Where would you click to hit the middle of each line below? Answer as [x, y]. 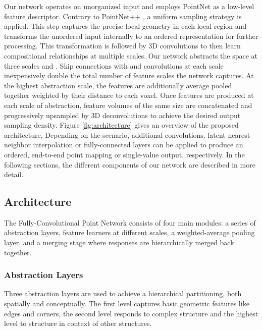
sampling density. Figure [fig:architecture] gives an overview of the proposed [121, 125]
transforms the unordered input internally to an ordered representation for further [131, 36]
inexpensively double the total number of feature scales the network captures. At [129, 75]
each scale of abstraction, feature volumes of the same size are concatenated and [128, 105]
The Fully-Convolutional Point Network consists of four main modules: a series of [130, 222]
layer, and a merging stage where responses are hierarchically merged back [119, 242]
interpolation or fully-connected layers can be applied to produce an [138, 145]
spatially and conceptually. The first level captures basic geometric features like [127, 304]
